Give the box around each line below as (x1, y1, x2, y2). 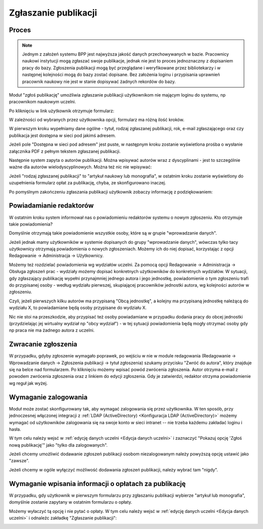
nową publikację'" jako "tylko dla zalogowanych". (9, 442, 108, 448)
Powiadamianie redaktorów (9, 201, 94, 210)
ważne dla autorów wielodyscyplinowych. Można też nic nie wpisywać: (9, 164, 152, 170)
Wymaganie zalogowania (9, 393, 88, 401)
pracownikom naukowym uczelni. (9, 99, 76, 105)
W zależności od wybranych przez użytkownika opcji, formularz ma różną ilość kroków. (9, 117, 185, 123)
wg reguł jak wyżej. (9, 380, 48, 386)
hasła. (9, 426, 21, 432)
